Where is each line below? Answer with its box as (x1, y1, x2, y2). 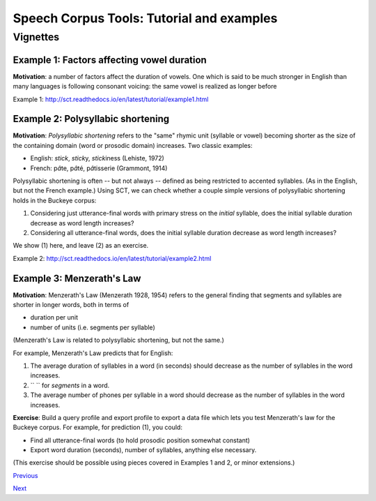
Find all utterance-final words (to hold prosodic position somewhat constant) (30, 436, 251, 444)
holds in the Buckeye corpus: (13, 196, 97, 204)
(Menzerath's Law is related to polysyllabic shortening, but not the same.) (13, 336, 224, 345)
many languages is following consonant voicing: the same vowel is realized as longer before (13, 82, 277, 91)
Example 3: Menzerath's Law (13, 272, 141, 284)
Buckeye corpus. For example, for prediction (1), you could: (13, 423, 182, 432)
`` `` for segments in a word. (30, 381, 110, 389)
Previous (13, 471, 38, 479)
